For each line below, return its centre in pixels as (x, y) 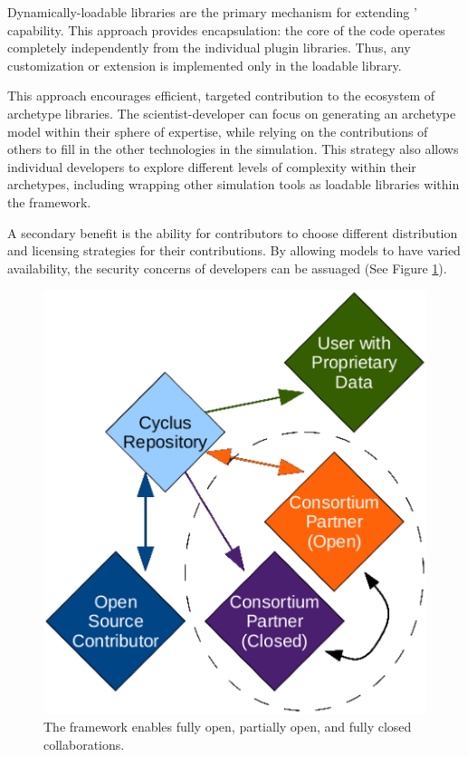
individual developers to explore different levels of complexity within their (212, 166)
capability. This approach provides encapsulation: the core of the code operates (226, 29)
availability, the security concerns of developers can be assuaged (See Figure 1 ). (227, 268)
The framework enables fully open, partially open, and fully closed (228, 727)
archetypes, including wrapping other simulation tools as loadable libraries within (234, 184)
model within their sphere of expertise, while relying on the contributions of (218, 131)
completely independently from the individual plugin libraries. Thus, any (209, 48)
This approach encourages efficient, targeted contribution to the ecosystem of (221, 96)
